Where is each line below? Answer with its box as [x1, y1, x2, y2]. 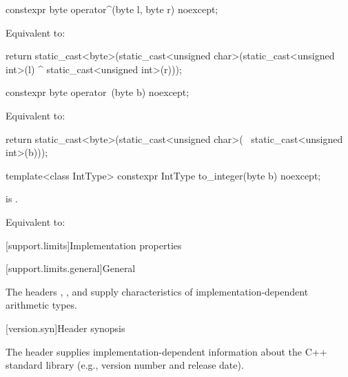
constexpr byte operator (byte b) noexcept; [6, 85, 190, 99]
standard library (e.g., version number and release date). [6, 358, 244, 372]
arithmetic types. [6, 298, 77, 312]
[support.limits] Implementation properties [6, 238, 182, 252]
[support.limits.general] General [6, 261, 136, 275]
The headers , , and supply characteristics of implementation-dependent [6, 284, 309, 298]
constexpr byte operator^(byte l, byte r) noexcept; [6, 2, 218, 16]
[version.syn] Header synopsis [6, 320, 125, 335]
